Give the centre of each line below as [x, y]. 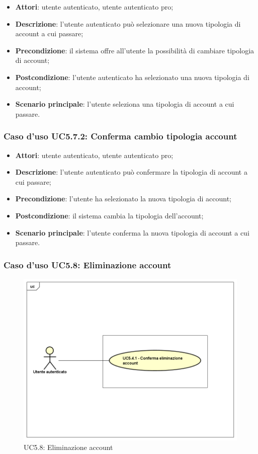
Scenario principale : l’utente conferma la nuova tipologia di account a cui [132, 232]
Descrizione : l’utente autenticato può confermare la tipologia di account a [131, 172]
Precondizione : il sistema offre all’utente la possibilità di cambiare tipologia [135, 50]
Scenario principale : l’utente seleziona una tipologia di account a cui [125, 104]
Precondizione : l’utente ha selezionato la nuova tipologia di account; [123, 199]
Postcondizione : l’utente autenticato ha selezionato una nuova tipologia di [132, 77]
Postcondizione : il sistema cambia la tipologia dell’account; [109, 215]
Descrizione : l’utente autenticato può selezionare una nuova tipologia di [128, 23]
